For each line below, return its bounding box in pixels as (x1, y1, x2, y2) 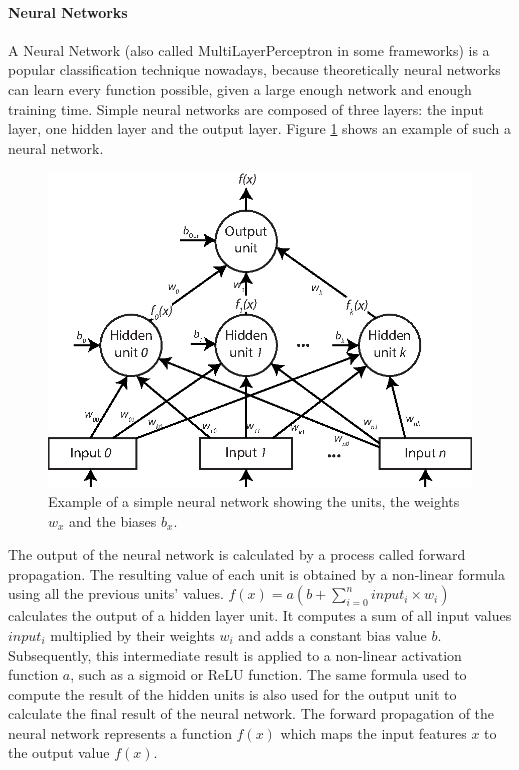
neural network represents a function (8, 722, 232, 743)
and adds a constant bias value (238, 624, 427, 645)
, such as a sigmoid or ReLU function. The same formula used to (70, 664, 467, 685)
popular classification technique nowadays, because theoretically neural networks (8, 59, 501, 80)
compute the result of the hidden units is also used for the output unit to (8, 683, 457, 704)
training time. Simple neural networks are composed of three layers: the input (8, 98, 484, 119)
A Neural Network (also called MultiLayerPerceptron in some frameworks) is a (8, 39, 490, 60)
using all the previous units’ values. (8, 583, 224, 604)
